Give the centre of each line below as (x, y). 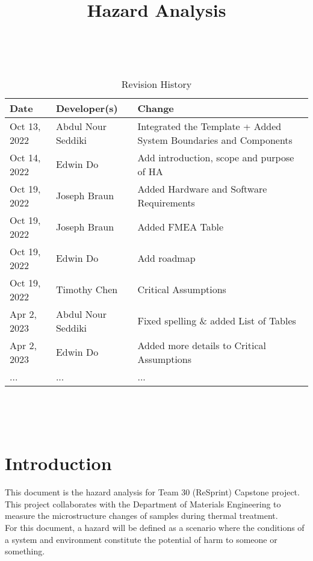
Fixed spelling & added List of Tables (217, 321)
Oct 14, (25, 157)
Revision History (156, 84)
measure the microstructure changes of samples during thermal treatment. (141, 516)
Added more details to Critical (202, 345)
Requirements (166, 202)
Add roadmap (166, 258)
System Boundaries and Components (215, 140)
